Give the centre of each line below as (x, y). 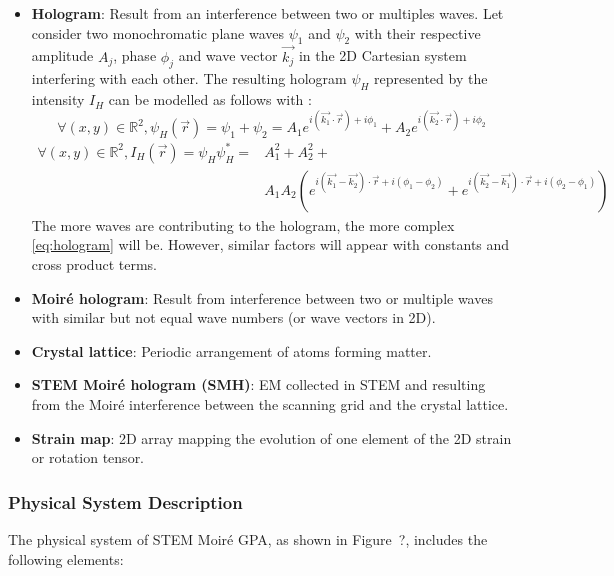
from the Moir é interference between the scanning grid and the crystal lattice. (270, 404)
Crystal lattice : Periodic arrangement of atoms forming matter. (231, 350)
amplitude (62, 55)
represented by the (431, 78)
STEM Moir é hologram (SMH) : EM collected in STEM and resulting (258, 384)
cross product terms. (94, 264)
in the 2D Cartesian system (382, 55)
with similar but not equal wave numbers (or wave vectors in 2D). (233, 317)
